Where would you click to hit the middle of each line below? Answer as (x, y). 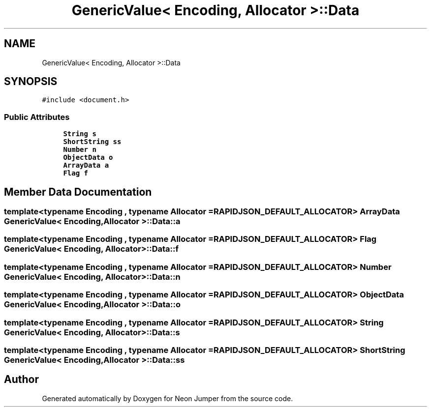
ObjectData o (88, 158)
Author (21, 380)
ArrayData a (86, 165)
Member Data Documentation (78, 192)
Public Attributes (37, 117)
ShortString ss (92, 142)
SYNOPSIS (31, 82)
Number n (80, 150)
